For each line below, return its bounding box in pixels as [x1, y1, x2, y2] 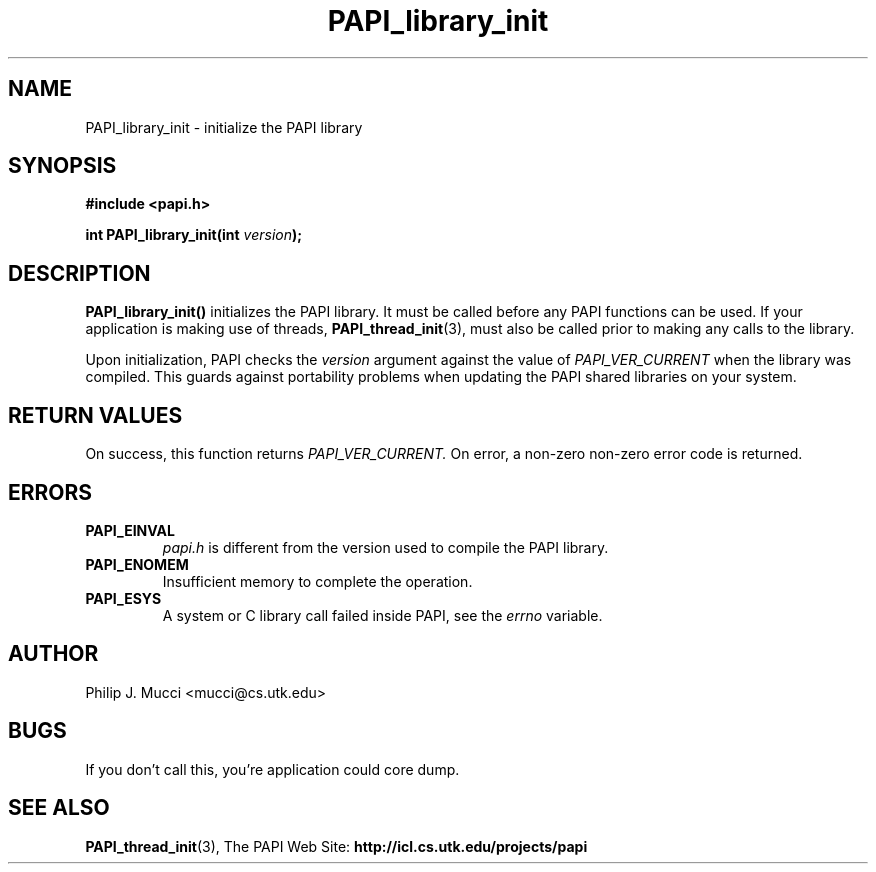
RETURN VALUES [8, 402, 183, 428]
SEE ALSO [8, 795, 110, 821]
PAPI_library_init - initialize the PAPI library [85, 118, 363, 136]
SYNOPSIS [8, 153, 117, 179]
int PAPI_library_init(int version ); [85, 226, 303, 244]
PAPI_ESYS [85, 589, 162, 607]
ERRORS [8, 479, 93, 505]
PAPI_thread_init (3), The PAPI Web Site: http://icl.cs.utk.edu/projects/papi [85, 837, 588, 855]
